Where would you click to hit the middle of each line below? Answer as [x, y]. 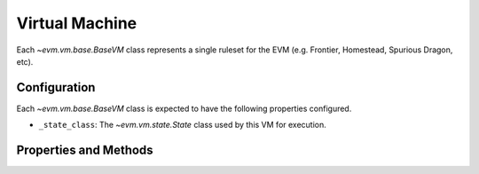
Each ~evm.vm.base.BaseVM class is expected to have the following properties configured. [184, 108]
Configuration [56, 87]
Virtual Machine [77, 23]
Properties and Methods [85, 150]
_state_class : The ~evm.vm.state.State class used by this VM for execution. [183, 125]
